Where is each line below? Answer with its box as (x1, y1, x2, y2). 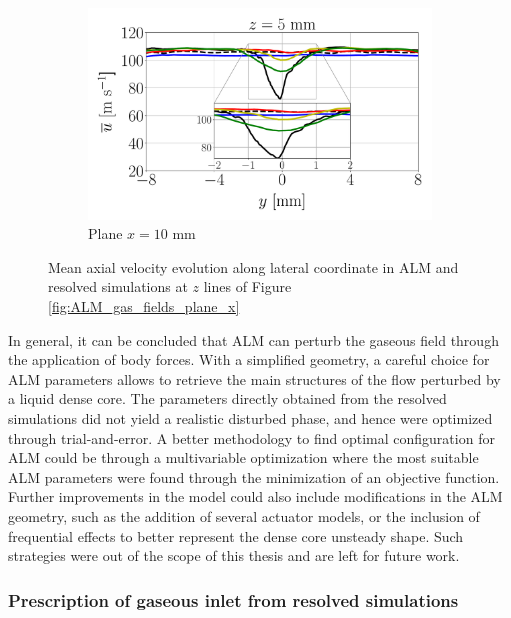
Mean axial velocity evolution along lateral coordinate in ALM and (48, 256, 459, 277)
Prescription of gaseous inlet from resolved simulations (8, 587, 459, 612)
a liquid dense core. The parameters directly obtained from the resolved (8, 388, 447, 409)
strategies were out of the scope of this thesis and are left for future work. (8, 545, 460, 566)
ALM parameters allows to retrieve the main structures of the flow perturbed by (8, 368, 501, 389)
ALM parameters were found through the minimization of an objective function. (8, 466, 500, 487)
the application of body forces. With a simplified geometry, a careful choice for (8, 349, 490, 370)
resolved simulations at (48, 276, 188, 297)
